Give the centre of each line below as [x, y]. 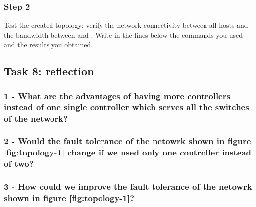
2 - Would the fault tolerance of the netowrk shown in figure [128, 141]
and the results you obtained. [49, 44]
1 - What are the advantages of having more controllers [117, 95]
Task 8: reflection [49, 71]
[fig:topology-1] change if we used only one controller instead [128, 152]
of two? [19, 164]
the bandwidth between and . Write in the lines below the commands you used [124, 34]
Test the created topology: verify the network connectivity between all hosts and [126, 25]
